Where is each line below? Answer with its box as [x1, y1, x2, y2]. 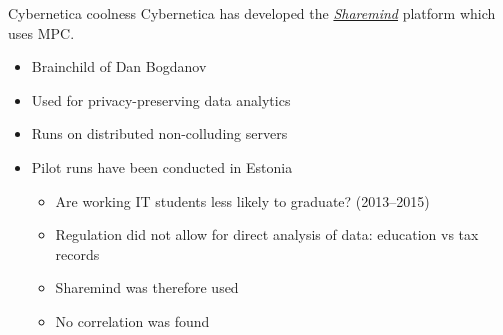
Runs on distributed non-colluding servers [31, 123, 288, 144]
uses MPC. [8, 22, 75, 43]
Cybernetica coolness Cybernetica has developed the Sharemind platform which [8, 3, 496, 23]
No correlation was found [55, 310, 210, 331]
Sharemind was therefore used [55, 277, 239, 298]
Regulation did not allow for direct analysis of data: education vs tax [55, 224, 479, 245]
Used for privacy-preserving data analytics [31, 89, 291, 110]
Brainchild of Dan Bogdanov [31, 56, 207, 77]
